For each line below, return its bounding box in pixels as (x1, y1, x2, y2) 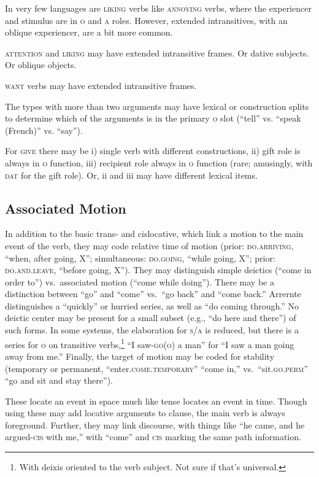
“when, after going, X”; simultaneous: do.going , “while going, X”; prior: (5, 251, 275, 264)
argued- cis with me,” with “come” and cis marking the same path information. (5, 430, 301, 443)
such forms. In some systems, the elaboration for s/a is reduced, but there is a (5, 324, 299, 336)
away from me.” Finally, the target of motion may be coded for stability (5, 349, 275, 362)
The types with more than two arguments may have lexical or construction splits (5, 99, 309, 112)
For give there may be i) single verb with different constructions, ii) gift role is (5, 144, 301, 157)
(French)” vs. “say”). (5, 123, 83, 136)
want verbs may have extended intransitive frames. (5, 79, 197, 91)
